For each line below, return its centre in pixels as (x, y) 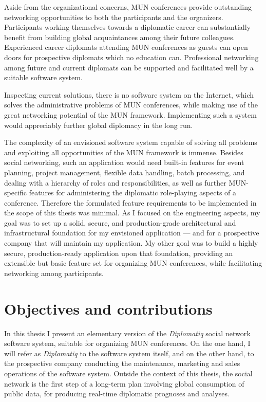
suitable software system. (43, 77)
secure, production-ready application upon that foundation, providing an (119, 253)
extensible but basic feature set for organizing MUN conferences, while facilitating (133, 263)
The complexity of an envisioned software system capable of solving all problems (131, 142)
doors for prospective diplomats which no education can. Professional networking (131, 57)
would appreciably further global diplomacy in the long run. (99, 125)
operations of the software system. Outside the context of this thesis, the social (128, 373)
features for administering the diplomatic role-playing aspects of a (133, 193)
